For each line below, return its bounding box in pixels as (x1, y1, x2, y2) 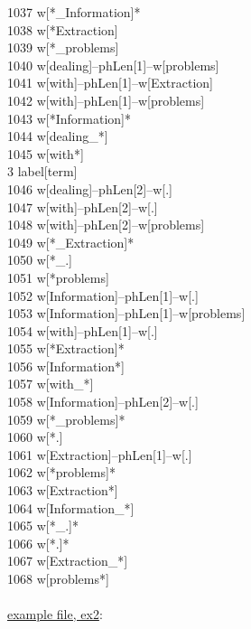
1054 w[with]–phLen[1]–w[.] (7, 321, 158, 340)
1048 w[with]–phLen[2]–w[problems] (7, 215, 205, 234)
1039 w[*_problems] (7, 38, 119, 57)
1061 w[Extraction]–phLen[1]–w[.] (7, 445, 192, 464)
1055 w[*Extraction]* (7, 339, 125, 358)
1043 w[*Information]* (7, 108, 131, 127)
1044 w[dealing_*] (7, 127, 108, 146)
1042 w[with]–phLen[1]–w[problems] (7, 90, 205, 109)
